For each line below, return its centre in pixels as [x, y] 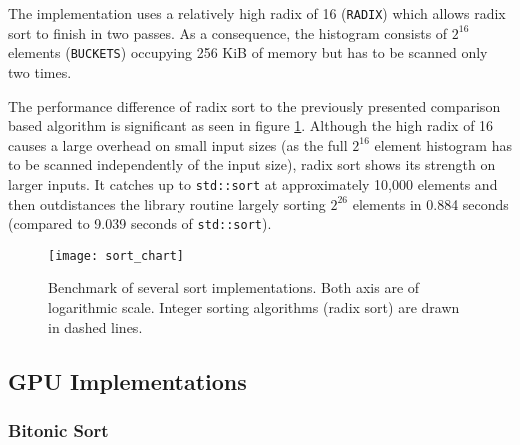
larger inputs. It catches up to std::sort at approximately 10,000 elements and [253, 183]
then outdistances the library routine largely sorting [167, 203]
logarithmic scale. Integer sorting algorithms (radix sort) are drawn [254, 307]
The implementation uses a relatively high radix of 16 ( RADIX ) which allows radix [257, 13]
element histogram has [443, 144]
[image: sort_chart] [116, 255]
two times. [40, 71]
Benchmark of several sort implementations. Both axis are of [234, 287]
